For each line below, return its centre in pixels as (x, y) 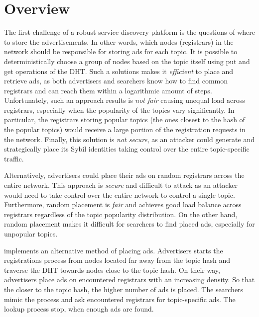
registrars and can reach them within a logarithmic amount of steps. (108, 90)
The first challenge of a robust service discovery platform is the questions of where (129, 32)
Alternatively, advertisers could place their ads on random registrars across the (124, 175)
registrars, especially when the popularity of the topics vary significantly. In (119, 110)
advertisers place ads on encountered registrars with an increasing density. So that (129, 279)
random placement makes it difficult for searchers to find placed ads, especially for (129, 224)
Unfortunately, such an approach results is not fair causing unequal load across (125, 100)
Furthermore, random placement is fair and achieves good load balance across (123, 204)
